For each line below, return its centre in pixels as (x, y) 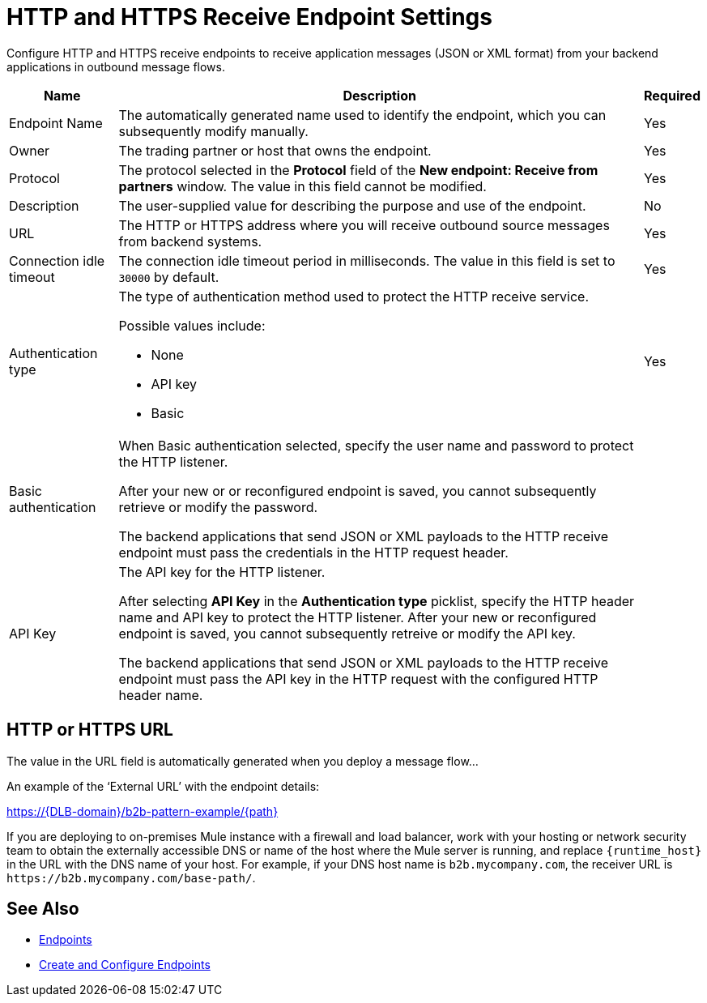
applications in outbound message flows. (116, 66)
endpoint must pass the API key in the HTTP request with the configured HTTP (358, 679)
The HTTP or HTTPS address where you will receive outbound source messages (364, 225)
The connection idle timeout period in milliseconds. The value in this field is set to (367, 260)
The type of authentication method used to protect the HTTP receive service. (353, 296)
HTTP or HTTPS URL (90, 730)
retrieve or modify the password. (218, 507)
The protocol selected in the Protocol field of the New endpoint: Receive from (358, 170)
